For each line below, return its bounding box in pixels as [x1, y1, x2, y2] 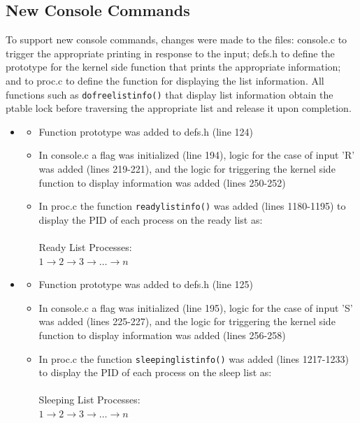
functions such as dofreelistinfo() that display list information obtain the [6, 87, 333, 101]
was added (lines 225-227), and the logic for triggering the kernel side [38, 314, 336, 329]
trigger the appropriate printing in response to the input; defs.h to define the [6, 45, 335, 60]
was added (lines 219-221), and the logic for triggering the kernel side [38, 162, 336, 176]
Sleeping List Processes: [38, 392, 141, 407]
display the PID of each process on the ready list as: [38, 212, 263, 227]
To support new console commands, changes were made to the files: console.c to [6, 32, 347, 47]
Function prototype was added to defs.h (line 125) [38, 277, 254, 292]
